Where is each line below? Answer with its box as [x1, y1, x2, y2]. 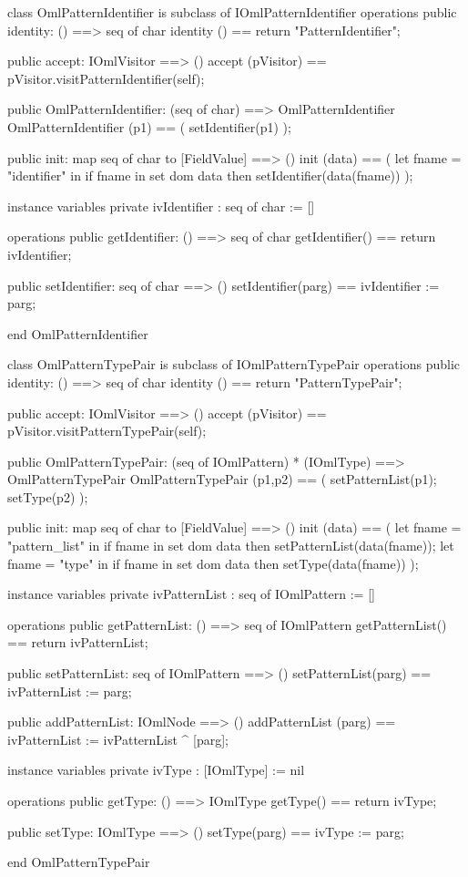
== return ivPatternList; [7, 633, 148, 652]
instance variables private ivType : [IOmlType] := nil [7, 760, 305, 779]
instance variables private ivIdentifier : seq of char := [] [7, 196, 315, 215]
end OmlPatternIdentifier [7, 324, 148, 343]
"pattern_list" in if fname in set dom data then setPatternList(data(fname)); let [7, 536, 454, 555]
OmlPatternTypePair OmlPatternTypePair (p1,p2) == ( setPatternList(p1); [7, 469, 437, 489]
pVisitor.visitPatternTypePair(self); [7, 421, 207, 440]
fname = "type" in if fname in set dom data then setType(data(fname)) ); [7, 553, 419, 573]
